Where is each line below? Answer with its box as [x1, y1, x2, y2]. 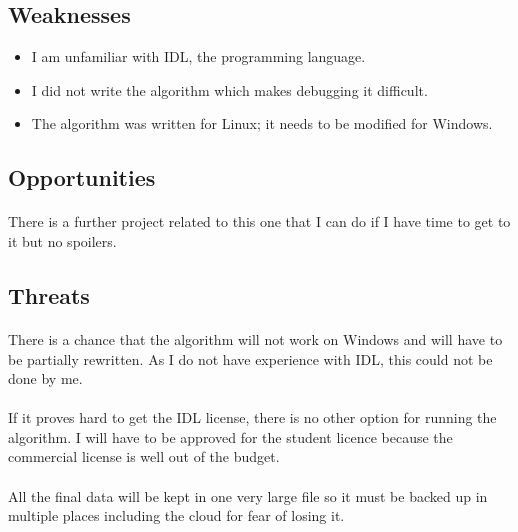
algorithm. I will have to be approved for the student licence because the [8, 426, 453, 447]
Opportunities [8, 162, 156, 193]
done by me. [8, 368, 83, 389]
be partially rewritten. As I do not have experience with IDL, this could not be [8, 348, 493, 369]
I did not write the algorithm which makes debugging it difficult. [31, 79, 428, 100]
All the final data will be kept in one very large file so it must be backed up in [8, 485, 488, 506]
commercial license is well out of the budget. [8, 446, 280, 467]
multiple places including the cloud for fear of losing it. [8, 505, 345, 526]
